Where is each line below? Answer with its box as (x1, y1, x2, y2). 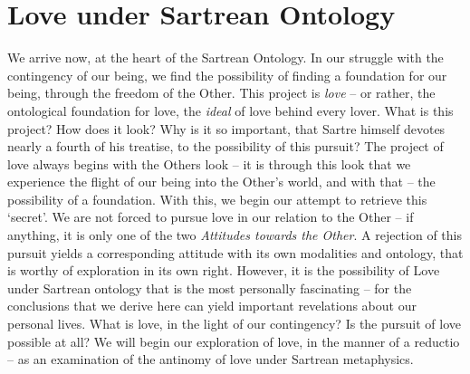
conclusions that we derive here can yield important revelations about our (7, 296, 417, 315)
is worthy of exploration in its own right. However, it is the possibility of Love (7, 261, 440, 280)
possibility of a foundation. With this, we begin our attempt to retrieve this (7, 189, 427, 208)
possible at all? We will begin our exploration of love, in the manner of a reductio (7, 331, 460, 350)
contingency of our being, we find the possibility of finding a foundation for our (7, 65, 447, 84)
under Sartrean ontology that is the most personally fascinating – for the (7, 278, 412, 297)
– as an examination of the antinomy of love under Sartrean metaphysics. (7, 350, 414, 369)
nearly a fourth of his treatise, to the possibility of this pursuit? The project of (7, 137, 444, 156)
